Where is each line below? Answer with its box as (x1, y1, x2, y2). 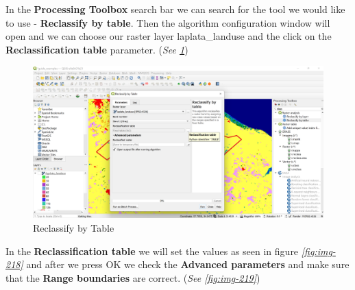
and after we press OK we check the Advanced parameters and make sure (26, 257, 350, 271)
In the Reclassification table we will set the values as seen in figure (5, 243, 299, 258)
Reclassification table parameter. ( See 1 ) (5, 42, 188, 56)
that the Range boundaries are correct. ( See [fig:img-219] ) (5, 270, 260, 285)
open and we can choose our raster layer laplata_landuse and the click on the (5, 29, 332, 43)
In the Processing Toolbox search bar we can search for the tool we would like (5, 2, 345, 16)
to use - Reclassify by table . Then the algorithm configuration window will (5, 15, 330, 29)
